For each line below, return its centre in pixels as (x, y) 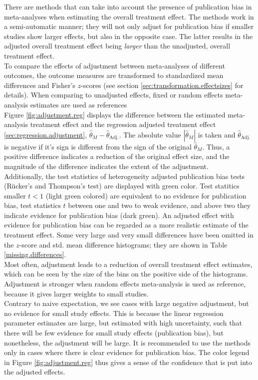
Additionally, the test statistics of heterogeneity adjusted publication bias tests (125, 176)
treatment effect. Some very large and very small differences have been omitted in (129, 235)
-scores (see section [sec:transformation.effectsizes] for (162, 85)
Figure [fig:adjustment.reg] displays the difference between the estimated (115, 114)
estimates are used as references (79, 104)
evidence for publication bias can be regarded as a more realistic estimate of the (126, 225)
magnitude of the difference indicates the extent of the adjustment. (106, 166)
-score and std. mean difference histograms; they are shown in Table (123, 244)
